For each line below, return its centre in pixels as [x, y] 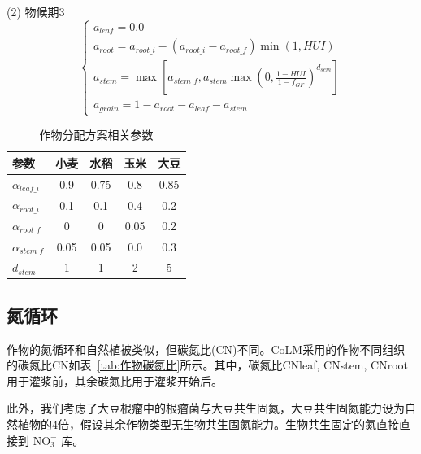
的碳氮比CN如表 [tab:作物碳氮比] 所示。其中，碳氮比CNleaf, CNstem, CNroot [208, 365]
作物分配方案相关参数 [96, 135]
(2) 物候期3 [36, 11]
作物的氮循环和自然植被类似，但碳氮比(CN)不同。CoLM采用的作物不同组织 [206, 349]
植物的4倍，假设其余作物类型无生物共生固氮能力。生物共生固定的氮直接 [208, 424]
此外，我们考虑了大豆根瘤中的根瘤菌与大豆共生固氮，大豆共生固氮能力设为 [206, 408]
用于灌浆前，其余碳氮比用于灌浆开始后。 [115, 380]
